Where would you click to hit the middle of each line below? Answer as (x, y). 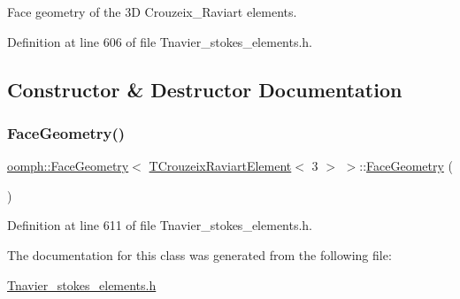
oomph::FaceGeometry (68, 166)
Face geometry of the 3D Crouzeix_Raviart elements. (152, 11)
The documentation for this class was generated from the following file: (199, 254)
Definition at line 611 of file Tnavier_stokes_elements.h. (160, 225)
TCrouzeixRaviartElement (220, 166)
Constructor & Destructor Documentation (205, 89)
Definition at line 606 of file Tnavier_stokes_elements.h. (160, 41)
